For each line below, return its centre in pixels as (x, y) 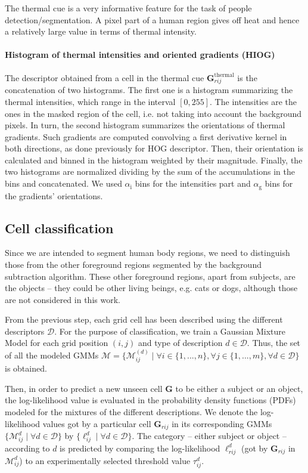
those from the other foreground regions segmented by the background (133, 264)
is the (247, 77)
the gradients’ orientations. (54, 195)
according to (27, 448)
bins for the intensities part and (193, 183)
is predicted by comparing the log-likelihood (140, 448)
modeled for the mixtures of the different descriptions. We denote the (131, 412)
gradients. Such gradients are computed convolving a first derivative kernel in (146, 136)
